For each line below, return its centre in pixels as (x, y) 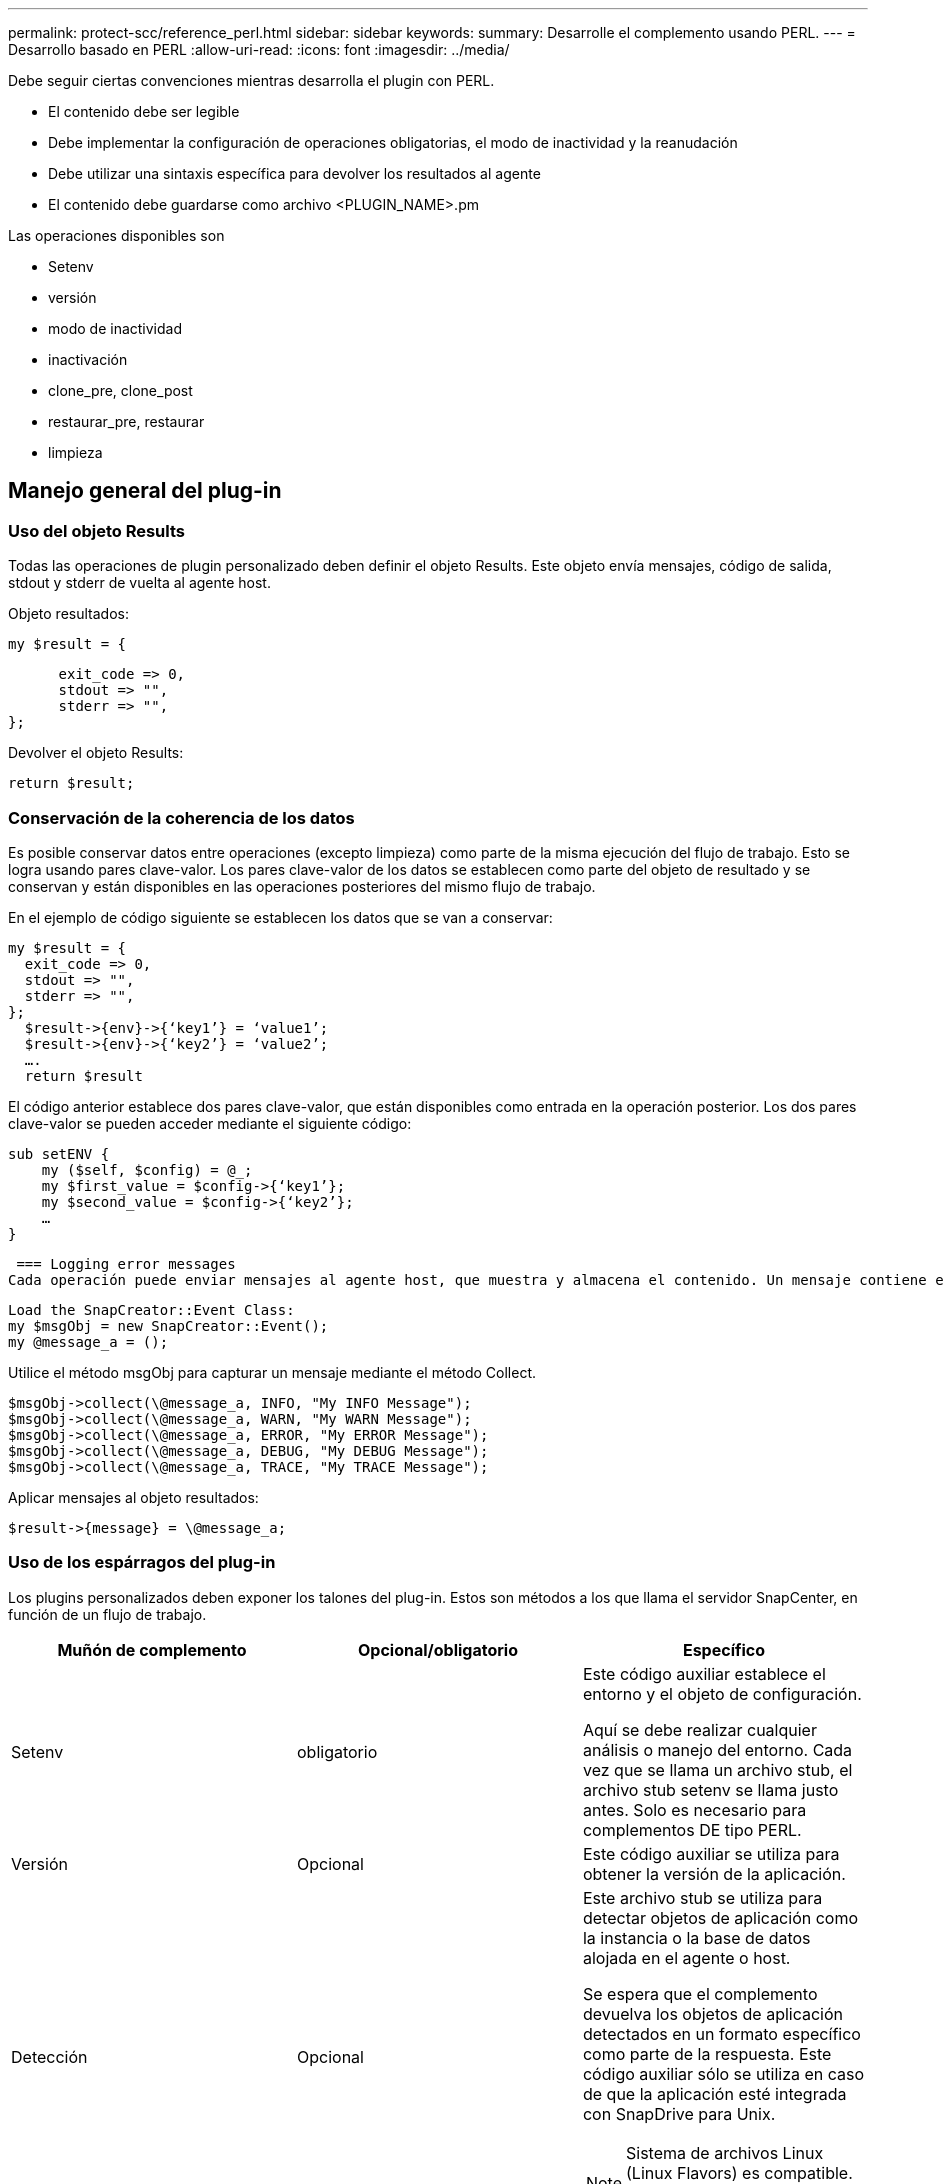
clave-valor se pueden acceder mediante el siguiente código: (210, 1123)
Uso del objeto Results (97, 530)
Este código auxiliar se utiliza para (711, 1853)
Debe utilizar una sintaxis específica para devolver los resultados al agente (294, 173)
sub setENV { (59, 1153)
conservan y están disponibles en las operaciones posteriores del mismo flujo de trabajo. (302, 886)
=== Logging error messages (126, 1263)
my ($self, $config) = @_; (147, 1169)
